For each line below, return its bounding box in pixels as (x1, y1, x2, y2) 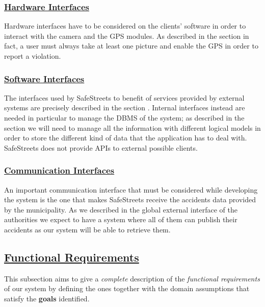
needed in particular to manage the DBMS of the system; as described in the (4, 112, 245, 123)
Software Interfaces (4, 72, 85, 85)
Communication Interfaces (4, 164, 115, 177)
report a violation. (4, 51, 61, 61)
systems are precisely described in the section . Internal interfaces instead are (4, 102, 245, 113)
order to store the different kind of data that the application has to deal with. (4, 132, 247, 143)
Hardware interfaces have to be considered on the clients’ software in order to (4, 20, 246, 31)
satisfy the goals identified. (4, 293, 90, 303)
